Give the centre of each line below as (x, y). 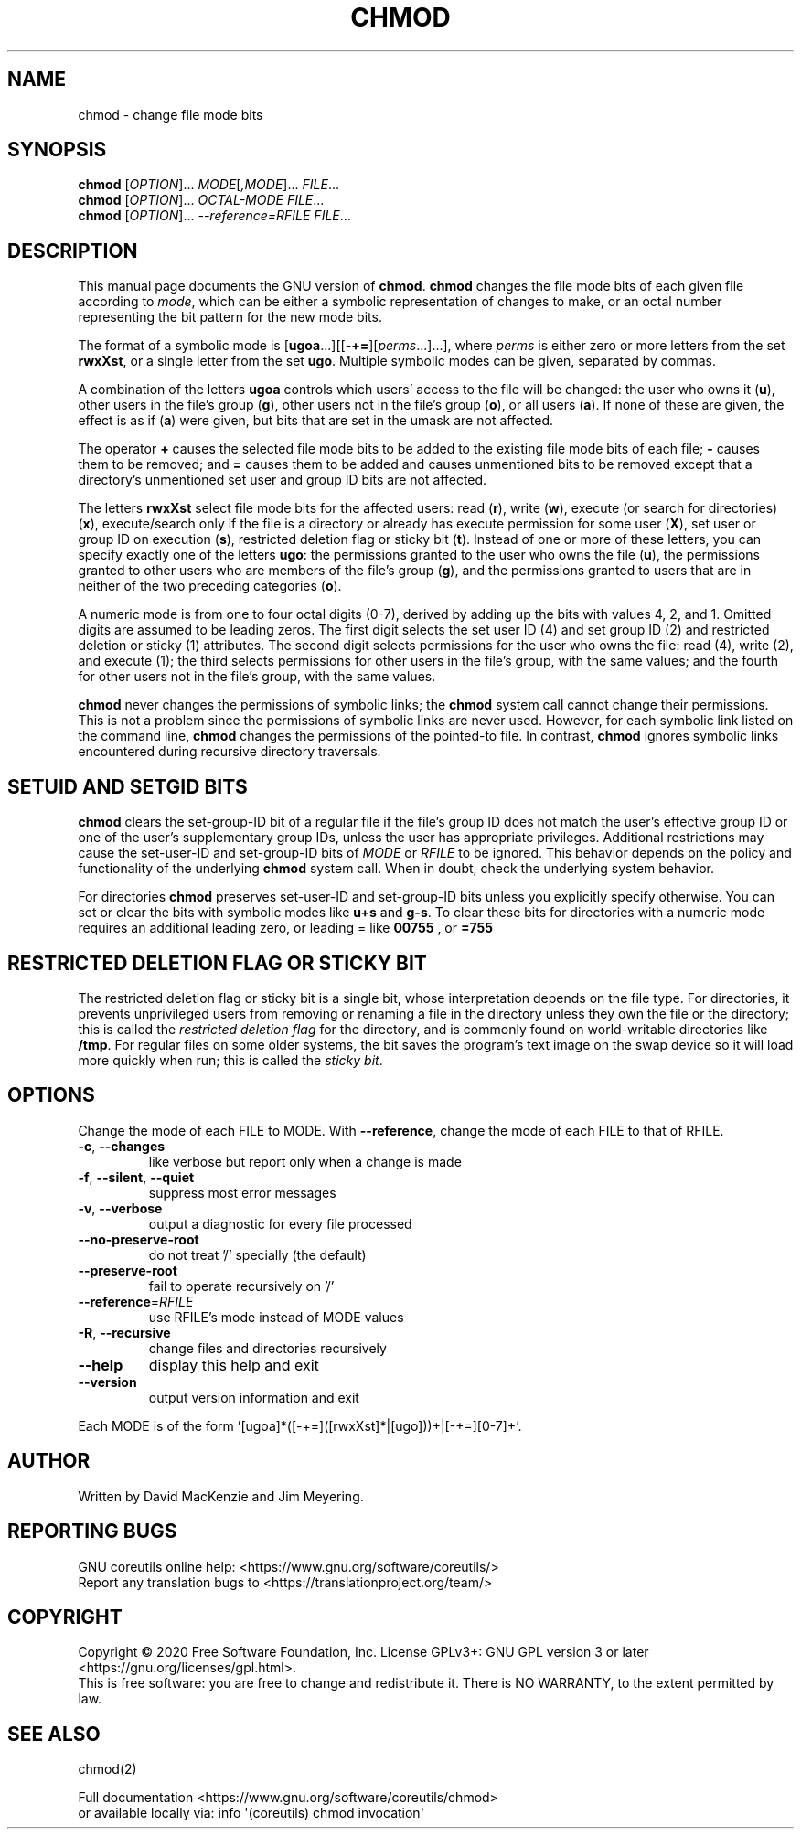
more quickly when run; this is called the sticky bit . (230, 1060)
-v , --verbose (120, 1208)
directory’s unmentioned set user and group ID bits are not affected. (283, 480)
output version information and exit (254, 1397)
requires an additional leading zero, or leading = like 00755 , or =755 (285, 928)
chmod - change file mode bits (171, 114)
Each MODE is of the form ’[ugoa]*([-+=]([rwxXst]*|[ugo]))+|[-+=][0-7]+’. (300, 1425)
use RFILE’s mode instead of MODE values (276, 1317)
